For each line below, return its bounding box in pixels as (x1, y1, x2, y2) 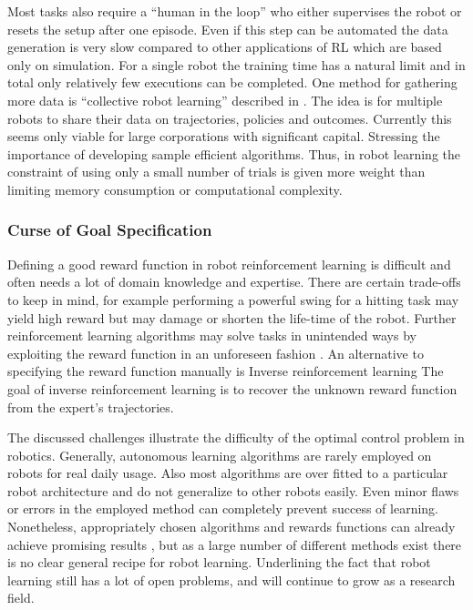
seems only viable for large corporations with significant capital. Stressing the (7, 127, 440, 146)
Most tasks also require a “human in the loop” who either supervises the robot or (7, 2, 462, 20)
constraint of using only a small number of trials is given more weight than (7, 162, 426, 181)
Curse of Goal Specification (7, 219, 212, 241)
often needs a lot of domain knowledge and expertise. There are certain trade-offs (7, 272, 461, 291)
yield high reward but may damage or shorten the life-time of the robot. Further (7, 308, 457, 327)
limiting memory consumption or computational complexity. (7, 179, 343, 198)
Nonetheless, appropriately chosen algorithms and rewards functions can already (7, 517, 456, 536)
